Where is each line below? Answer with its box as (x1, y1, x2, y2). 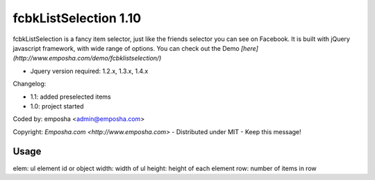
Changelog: (12, 80, 47, 88)
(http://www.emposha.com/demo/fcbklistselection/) (12, 54, 162, 63)
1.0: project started (30, 101, 84, 111)
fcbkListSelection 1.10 (12, 10, 142, 26)
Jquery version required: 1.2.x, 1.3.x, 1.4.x (30, 67, 149, 75)
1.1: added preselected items (30, 92, 111, 101)
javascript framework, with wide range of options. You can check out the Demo (12, 44, 240, 52)
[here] (240, 44, 258, 52)
